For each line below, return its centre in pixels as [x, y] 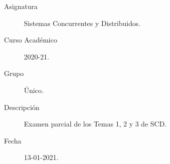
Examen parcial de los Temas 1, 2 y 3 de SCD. [95, 124]
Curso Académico [31, 40]
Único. [34, 90]
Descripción [22, 107]
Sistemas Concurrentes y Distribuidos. [82, 23]
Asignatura [21, 6]
